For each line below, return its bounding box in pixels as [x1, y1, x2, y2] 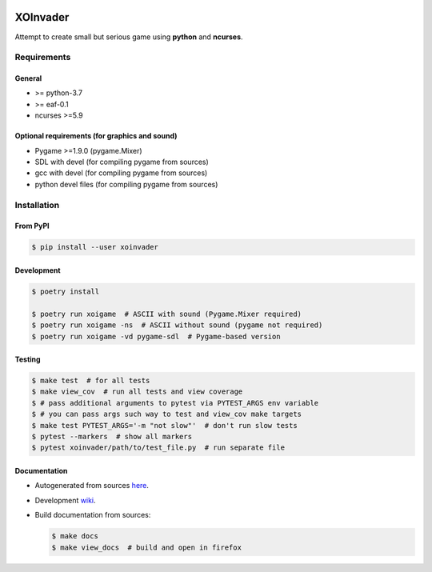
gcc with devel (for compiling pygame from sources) [34, 168, 208, 178]
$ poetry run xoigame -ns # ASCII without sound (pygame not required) [31, 321, 323, 330]
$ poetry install [31, 286, 100, 296]
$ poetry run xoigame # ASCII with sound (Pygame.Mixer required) [31, 309, 302, 318]
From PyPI [14, 221, 50, 231]
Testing [14, 354, 41, 364]
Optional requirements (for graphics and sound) [14, 131, 178, 141]
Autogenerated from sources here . [34, 481, 150, 490]
